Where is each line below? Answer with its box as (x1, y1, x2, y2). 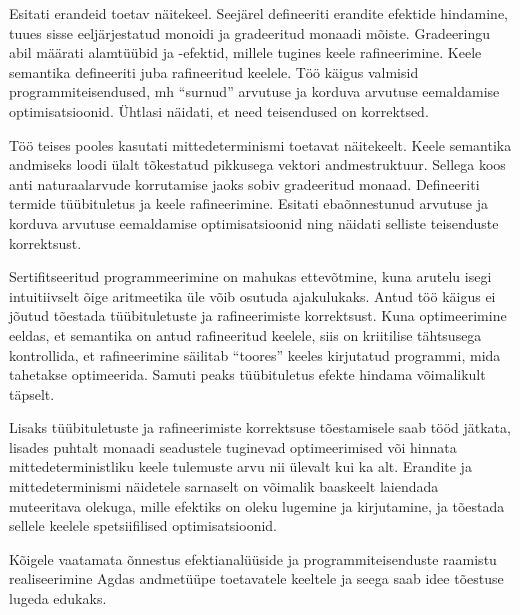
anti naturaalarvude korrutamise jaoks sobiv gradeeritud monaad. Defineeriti (9, 173, 480, 194)
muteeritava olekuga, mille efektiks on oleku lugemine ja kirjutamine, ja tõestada (9, 495, 505, 516)
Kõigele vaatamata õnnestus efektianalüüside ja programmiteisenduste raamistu (9, 548, 497, 569)
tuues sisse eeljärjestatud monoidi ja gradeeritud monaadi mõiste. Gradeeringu (9, 22, 491, 43)
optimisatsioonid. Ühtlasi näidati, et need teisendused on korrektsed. (9, 100, 429, 121)
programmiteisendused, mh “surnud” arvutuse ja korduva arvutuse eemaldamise (9, 81, 500, 102)
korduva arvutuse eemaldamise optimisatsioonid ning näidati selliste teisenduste (9, 212, 499, 233)
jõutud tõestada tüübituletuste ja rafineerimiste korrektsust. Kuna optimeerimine (9, 305, 507, 326)
